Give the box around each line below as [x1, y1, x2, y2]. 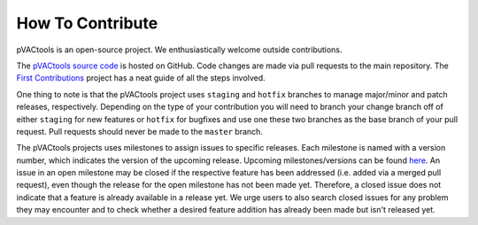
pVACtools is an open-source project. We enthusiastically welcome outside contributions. [16, 44, 343, 55]
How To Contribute [16, 13, 158, 33]
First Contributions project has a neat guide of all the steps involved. [16, 73, 266, 83]
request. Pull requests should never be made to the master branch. [16, 126, 263, 136]
